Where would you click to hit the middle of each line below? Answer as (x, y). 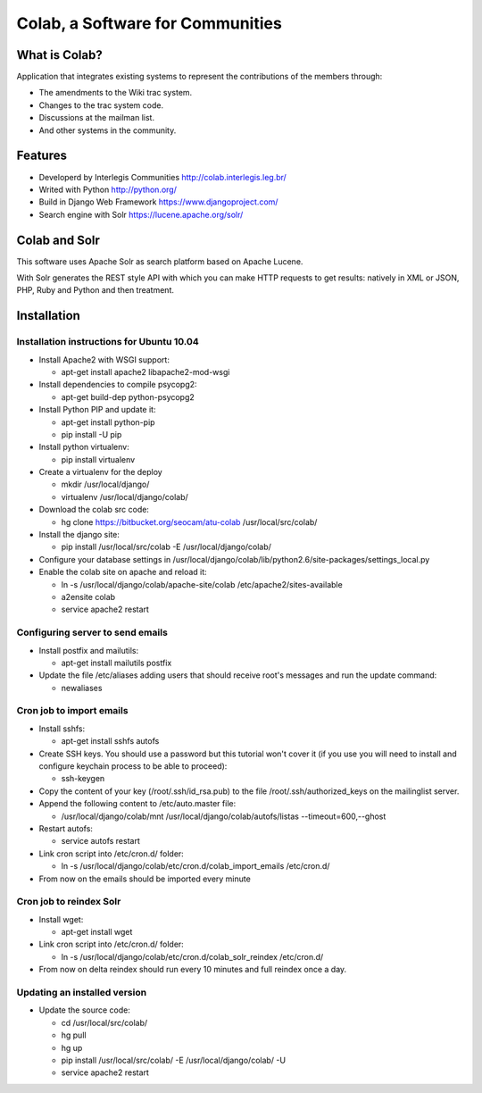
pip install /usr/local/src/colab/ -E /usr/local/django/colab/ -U (173, 1060)
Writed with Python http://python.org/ (108, 189)
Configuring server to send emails (92, 632)
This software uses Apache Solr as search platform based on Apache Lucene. (160, 261)
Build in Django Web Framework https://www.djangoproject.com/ (158, 202)
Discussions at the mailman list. (97, 118)
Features (42, 156)
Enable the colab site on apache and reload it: (123, 572)
